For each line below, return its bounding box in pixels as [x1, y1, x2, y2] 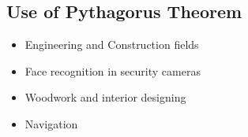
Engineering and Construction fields [24, 36, 199, 53]
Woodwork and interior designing [24, 89, 186, 106]
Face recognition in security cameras [24, 62, 201, 79]
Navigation [24, 115, 78, 131]
